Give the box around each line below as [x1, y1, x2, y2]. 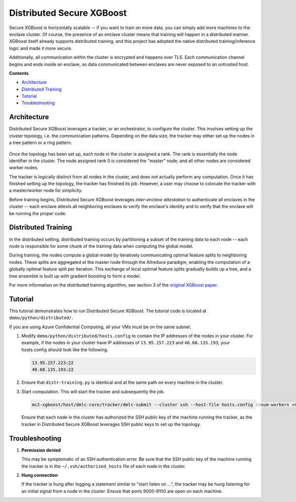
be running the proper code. [9, 210, 67, 216]
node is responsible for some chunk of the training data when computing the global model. [9, 243, 194, 249]
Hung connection [21, 472, 58, 478]
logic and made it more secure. [9, 45, 73, 51]
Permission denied [21, 447, 61, 453]
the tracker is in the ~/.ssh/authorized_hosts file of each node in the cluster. [21, 463, 186, 469]
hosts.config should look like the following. [21, 347, 109, 353]
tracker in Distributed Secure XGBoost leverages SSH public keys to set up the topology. [21, 421, 201, 427]
